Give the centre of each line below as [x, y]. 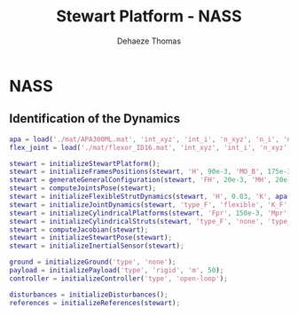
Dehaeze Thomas [149, 41]
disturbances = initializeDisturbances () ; [89, 295]
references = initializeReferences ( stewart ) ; [94, 303]
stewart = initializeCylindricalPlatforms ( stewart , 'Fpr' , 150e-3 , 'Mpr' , [150, 213]
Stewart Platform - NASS [149, 16]
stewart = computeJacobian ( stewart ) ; [79, 229]
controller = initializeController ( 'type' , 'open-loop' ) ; [118, 278]
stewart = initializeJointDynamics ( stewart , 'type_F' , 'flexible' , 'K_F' [149, 205]
